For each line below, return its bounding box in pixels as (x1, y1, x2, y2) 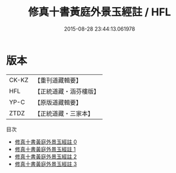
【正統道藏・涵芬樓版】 (34, 87, 100, 95)
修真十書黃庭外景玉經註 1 (14, 145, 76, 152)
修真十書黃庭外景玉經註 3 (14, 160, 77, 167)
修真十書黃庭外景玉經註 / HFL (28, 5, 171, 19)
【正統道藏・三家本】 (34, 109, 94, 117)
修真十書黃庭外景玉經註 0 (14, 138, 77, 145)
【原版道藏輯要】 (34, 98, 82, 106)
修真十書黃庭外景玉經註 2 (14, 153, 77, 160)
